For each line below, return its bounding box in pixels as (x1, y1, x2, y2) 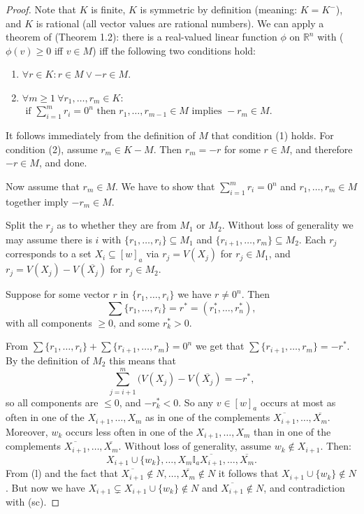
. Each (298, 231, 326, 246)
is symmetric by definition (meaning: (140, 2, 298, 16)
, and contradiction (263, 480, 345, 494)
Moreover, (6, 424, 48, 438)
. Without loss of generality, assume (118, 438, 272, 453)
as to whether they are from (57, 217, 177, 232)
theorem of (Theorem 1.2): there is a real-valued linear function (6, 29, 277, 44)
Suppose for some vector (6, 287, 110, 301)
